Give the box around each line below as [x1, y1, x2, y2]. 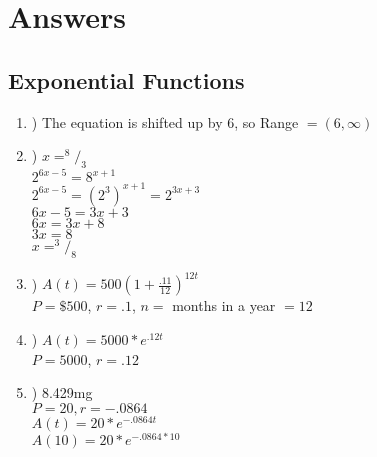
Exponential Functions [8, 64, 245, 95]
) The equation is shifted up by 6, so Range [31, 111, 299, 132]
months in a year [172, 295, 276, 316]
